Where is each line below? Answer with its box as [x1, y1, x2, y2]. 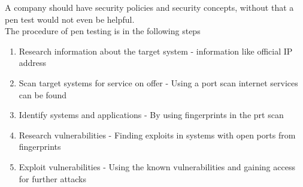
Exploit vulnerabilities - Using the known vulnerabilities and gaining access [19, 160, 295, 173]
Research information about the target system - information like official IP [19, 44, 293, 57]
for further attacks [19, 172, 87, 185]
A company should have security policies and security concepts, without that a [5, 1, 294, 13]
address [19, 56, 47, 69]
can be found [19, 88, 67, 101]
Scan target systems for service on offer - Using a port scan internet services [19, 76, 298, 89]
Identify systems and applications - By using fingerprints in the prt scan [19, 108, 284, 121]
